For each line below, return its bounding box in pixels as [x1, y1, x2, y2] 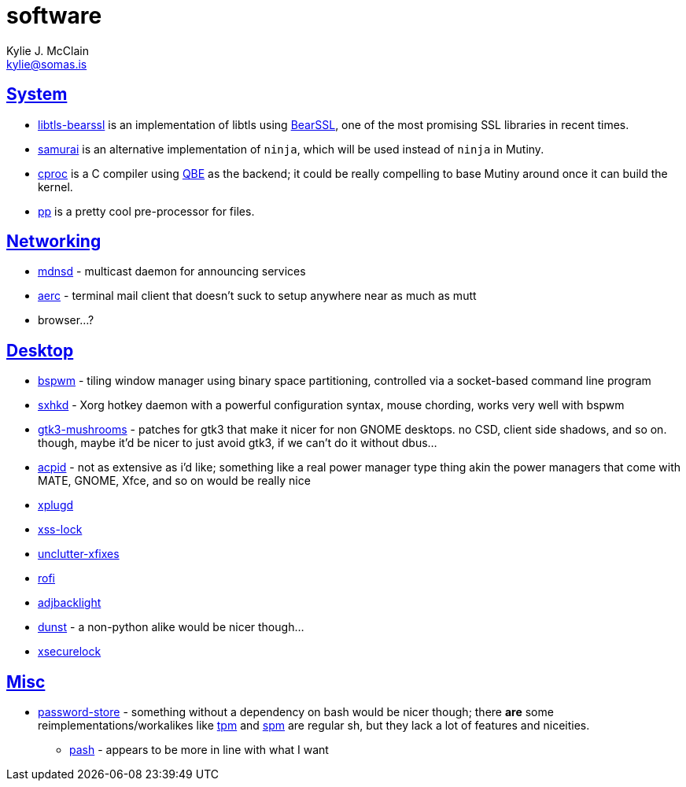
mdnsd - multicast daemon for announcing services [38, 264, 306, 279]
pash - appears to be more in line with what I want [69, 743, 329, 757]
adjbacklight [38, 596, 101, 610]
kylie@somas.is [6, 57, 87, 71]
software [6, 2, 102, 29]
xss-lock [38, 523, 83, 537]
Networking [6, 231, 101, 252]
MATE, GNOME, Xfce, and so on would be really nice [38, 474, 311, 488]
